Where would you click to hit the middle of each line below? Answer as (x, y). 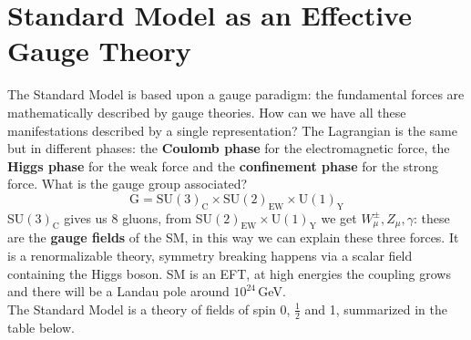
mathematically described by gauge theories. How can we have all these (207, 112)
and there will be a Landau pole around (118, 291)
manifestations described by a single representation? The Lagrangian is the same (232, 130)
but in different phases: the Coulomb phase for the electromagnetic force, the (229, 148)
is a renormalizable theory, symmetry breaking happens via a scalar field (210, 256)
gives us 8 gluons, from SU (138, 217)
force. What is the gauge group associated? (128, 184)
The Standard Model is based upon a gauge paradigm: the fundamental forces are (236, 94)
